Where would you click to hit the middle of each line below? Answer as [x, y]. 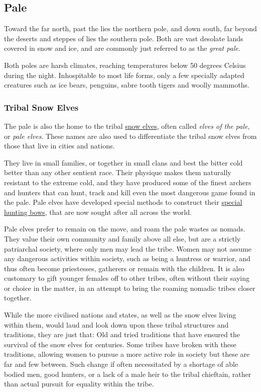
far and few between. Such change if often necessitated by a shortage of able [121, 364]
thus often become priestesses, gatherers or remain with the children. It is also [124, 268]
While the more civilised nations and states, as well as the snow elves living [120, 315]
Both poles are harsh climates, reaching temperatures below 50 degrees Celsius [125, 65]
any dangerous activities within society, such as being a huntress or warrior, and [127, 258]
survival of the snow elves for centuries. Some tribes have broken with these [120, 344]
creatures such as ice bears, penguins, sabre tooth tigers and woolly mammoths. [127, 85]
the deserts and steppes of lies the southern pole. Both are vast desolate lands [124, 38]
